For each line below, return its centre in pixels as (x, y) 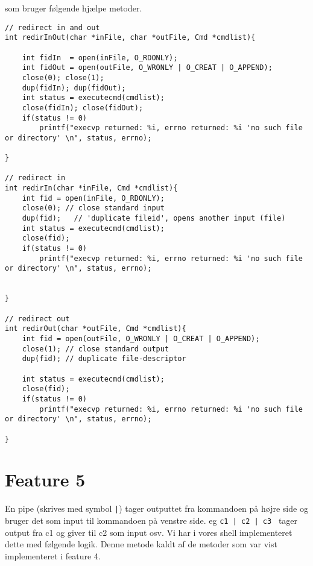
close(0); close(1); (63, 77)
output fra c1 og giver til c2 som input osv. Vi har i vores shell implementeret (149, 532)
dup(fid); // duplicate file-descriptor (104, 359)
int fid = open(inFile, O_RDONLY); (93, 198)
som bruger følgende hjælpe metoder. (74, 8)
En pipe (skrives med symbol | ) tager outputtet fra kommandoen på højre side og (156, 508)
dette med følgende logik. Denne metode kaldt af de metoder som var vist (141, 544)
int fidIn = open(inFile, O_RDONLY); (100, 58)
